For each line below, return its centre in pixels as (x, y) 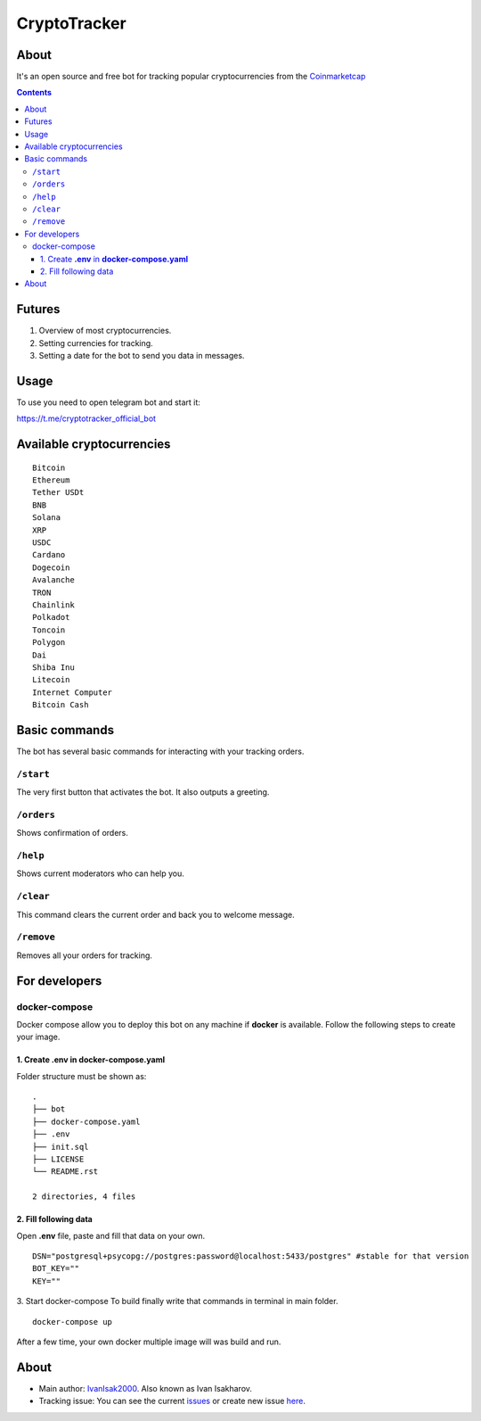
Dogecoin (51, 567)
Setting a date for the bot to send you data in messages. (142, 355)
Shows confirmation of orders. (72, 833)
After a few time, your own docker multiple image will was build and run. (149, 1342)
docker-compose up (73, 1322)
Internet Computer (73, 692)
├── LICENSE (58, 1159)
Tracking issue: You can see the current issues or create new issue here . (172, 1401)
